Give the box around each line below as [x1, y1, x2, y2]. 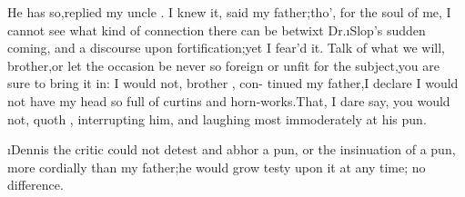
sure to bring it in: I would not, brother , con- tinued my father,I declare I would [7, 74, 459, 93]
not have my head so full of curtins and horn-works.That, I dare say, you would [7, 91, 450, 110]
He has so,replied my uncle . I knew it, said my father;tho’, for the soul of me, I [7, 3, 451, 21]
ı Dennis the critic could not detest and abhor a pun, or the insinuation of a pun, [7, 140, 456, 159]
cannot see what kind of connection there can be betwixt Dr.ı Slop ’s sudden [7, 20, 426, 39]
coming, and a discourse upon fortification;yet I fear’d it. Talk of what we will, [7, 38, 445, 57]
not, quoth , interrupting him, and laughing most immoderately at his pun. [7, 109, 427, 128]
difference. [7, 175, 64, 194]
